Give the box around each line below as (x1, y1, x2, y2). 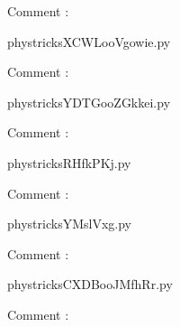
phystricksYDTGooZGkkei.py (7, 92, 171, 111)
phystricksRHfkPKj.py (7, 153, 131, 172)
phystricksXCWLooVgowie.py (7, 32, 171, 51)
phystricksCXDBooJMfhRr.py (7, 275, 173, 294)
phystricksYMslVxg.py (7, 214, 131, 233)
